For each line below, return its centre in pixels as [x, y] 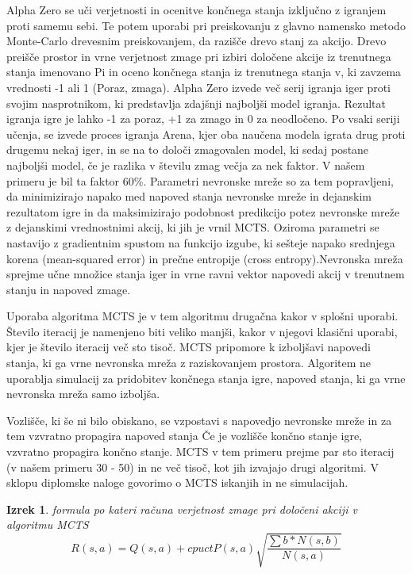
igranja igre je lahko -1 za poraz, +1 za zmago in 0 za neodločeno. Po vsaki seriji [203, 119]
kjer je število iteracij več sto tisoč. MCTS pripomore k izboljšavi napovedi [189, 347]
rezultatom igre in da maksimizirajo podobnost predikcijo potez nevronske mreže [203, 211]
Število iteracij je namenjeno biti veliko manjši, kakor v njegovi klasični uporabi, [202, 331]
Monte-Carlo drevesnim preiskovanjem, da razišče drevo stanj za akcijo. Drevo [196, 41]
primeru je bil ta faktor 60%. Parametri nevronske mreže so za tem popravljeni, [200, 180]
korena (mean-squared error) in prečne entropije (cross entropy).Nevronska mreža [205, 258]
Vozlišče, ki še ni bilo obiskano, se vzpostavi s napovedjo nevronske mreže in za [199, 420]
